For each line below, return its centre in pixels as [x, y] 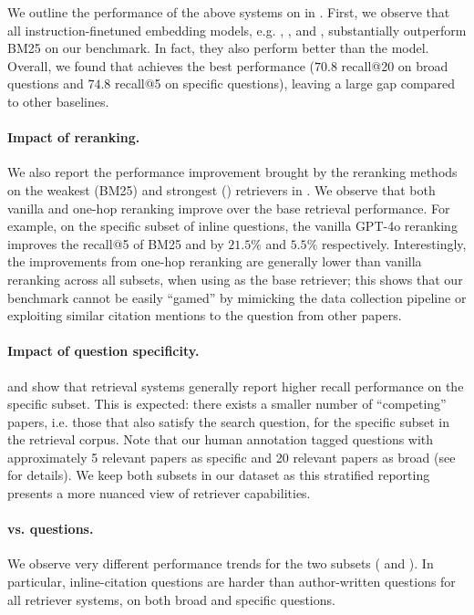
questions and [46, 83]
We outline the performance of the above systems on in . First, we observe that [229, 12]
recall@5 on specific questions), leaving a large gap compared [285, 83]
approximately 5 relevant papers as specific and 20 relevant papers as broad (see [232, 457]
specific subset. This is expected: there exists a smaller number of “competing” [227, 404]
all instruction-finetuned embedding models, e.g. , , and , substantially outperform [237, 30]
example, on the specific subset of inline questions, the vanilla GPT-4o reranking [232, 226]
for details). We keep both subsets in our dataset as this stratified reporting [219, 475]
